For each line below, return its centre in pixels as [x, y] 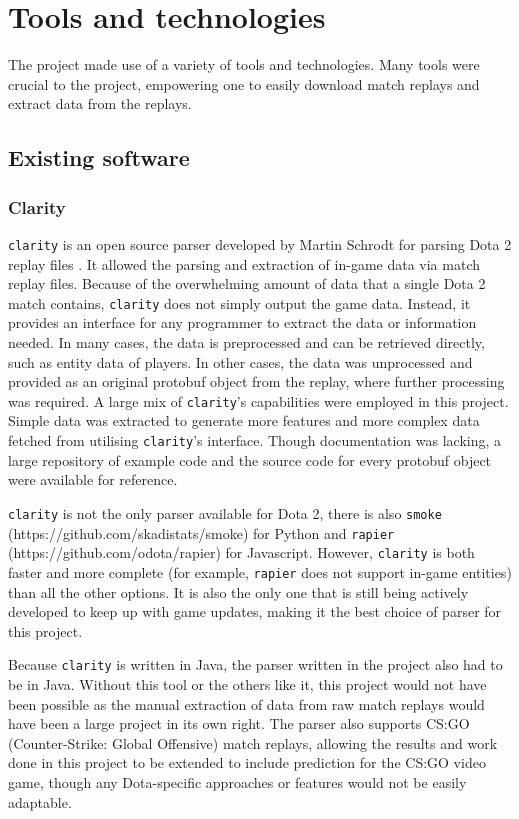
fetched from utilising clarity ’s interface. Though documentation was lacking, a [255, 440]
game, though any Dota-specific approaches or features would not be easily [237, 781]
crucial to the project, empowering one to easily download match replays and [244, 83]
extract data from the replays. [100, 103]
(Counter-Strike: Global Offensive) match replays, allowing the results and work [253, 742]
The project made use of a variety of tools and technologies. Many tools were [244, 64]
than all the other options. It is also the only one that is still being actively [238, 591]
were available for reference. [93, 479]
